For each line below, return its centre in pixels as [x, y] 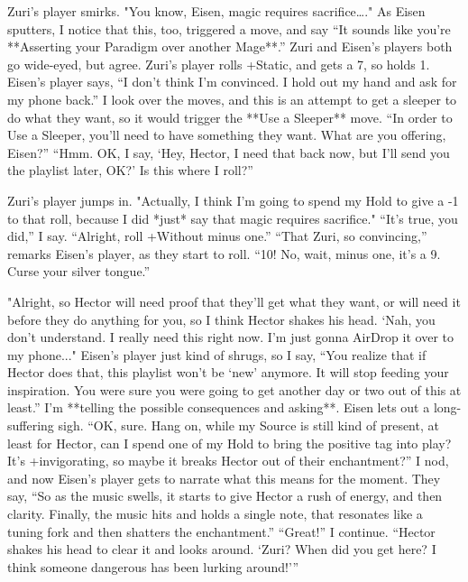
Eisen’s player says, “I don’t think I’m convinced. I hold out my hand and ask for [232, 82]
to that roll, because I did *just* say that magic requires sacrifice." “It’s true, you [233, 218]
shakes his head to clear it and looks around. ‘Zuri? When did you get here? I [222, 549]
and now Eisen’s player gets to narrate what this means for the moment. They [224, 478]
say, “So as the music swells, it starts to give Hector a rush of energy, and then [225, 496]
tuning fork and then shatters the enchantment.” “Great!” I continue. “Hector [221, 531]
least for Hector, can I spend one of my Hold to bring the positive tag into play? [229, 443]
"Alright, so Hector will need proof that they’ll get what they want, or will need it [234, 301]
